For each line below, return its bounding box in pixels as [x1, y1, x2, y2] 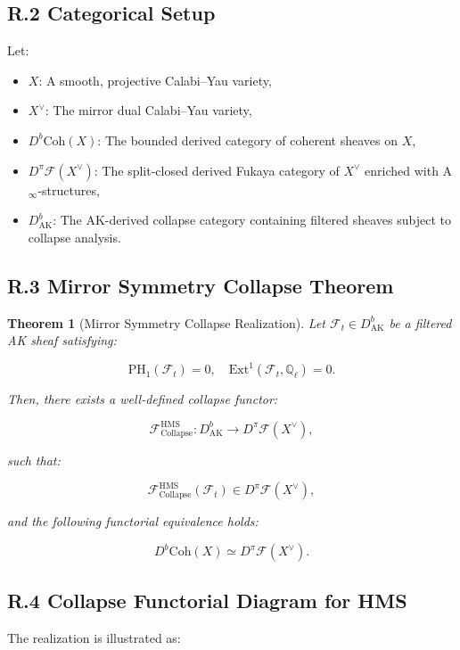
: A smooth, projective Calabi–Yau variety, [38, 70, 272, 89]
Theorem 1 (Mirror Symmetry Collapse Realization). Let [7, 313, 325, 332]
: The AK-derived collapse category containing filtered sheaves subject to [53, 210, 451, 229]
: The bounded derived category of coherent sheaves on [97, 130, 398, 149]
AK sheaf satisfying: [7, 331, 117, 350]
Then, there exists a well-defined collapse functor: [7, 390, 278, 408]
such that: [7, 450, 61, 469]
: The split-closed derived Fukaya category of [94, 160, 340, 179]
